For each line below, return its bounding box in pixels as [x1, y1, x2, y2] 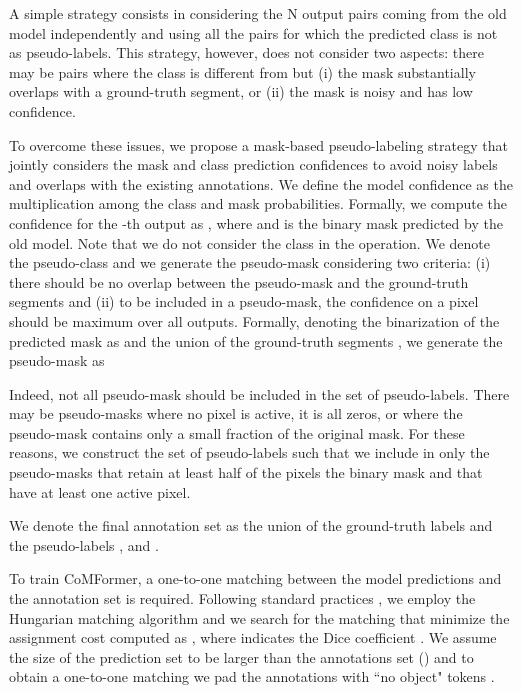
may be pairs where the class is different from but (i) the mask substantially [9, 61, 476, 82]
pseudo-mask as [9, 350, 105, 371]
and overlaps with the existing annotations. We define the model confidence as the [9, 173, 513, 194]
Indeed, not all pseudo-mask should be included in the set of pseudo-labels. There [9, 383, 510, 404]
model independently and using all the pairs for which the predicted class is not [9, 22, 498, 43]
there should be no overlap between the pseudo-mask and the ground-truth [9, 271, 469, 292]
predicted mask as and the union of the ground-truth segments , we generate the [9, 330, 503, 351]
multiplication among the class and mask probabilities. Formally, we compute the [9, 193, 507, 214]
